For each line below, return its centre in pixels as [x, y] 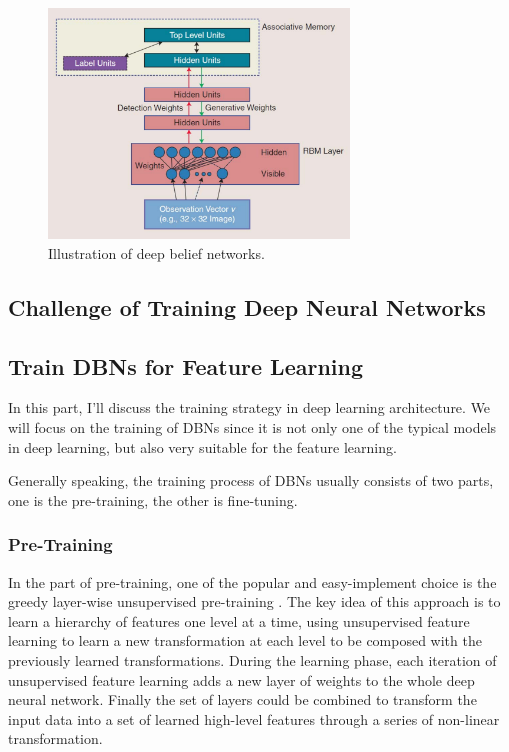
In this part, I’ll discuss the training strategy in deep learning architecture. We [249, 407]
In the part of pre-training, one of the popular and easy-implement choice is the [252, 581]
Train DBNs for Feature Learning [186, 365]
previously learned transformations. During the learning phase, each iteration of [252, 659]
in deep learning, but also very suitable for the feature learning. [202, 446]
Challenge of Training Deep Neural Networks [247, 306]
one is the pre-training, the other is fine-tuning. [153, 499]
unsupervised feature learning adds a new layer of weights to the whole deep [241, 679]
